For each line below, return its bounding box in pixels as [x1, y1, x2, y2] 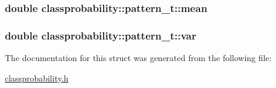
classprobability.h [5, 71, 69, 84]
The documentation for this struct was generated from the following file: [5, 51, 272, 64]
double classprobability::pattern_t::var [5, 28, 196, 43]
